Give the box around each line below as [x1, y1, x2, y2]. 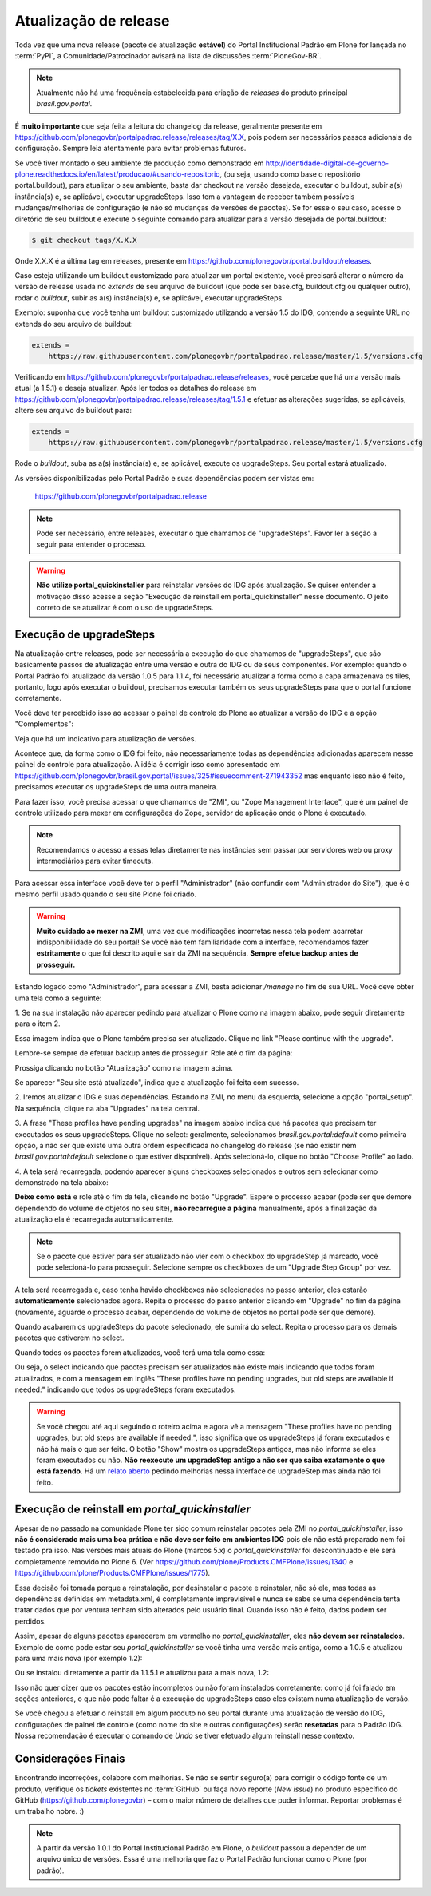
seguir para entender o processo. [36, 539, 147, 549]
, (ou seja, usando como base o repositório [219, 169, 361, 179]
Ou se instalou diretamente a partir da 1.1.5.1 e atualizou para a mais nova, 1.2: [14, 1668, 269, 1678]
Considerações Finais [14, 1752, 125, 1766]
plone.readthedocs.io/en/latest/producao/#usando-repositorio [14, 169, 220, 179]
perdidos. [14, 1616, 47, 1626]
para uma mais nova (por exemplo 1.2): [14, 1653, 143, 1663]
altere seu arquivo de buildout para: [14, 406, 132, 415]
